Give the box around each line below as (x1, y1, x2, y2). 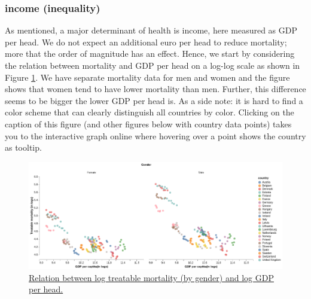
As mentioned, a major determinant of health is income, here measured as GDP (5, 24, 297, 36)
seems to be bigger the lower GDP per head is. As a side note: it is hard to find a (5, 94, 303, 106)
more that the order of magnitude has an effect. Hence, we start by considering (5, 47, 295, 60)
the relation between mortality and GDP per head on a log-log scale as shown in (5, 59, 300, 71)
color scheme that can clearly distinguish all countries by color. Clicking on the (5, 106, 294, 118)
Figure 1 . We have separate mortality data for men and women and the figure (5, 71, 290, 83)
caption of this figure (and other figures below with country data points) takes (5, 117, 292, 130)
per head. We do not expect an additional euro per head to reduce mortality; (5, 35, 287, 48)
